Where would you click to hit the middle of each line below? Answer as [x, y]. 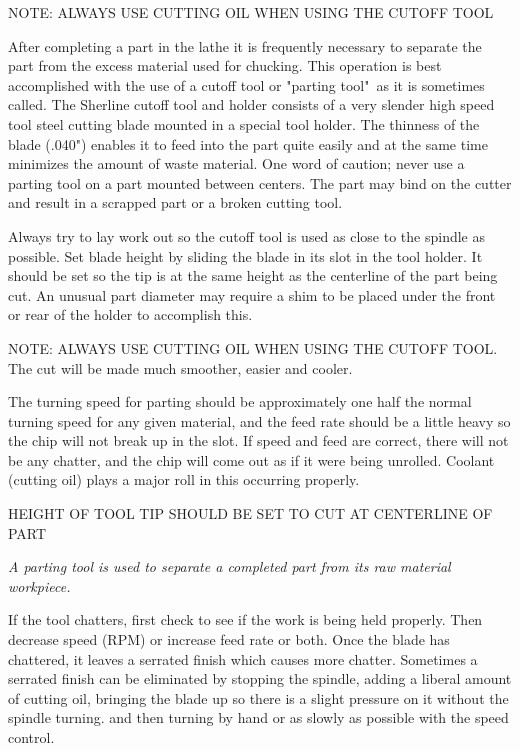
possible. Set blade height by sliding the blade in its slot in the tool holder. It [245, 255]
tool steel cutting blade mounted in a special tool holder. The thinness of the [244, 123]
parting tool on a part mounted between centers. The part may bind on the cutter [260, 182]
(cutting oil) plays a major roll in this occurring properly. [184, 479]
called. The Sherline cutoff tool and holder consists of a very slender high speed [251, 104]
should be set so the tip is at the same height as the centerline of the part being [253, 275]
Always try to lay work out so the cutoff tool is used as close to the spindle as [247, 235]
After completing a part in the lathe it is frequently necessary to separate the [245, 45]
